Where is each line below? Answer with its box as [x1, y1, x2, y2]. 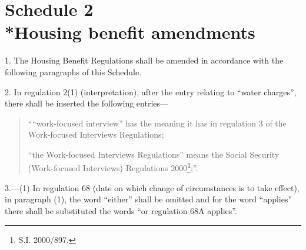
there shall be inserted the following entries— [5, 97, 169, 109]
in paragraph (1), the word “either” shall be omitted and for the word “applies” [5, 193, 292, 205]
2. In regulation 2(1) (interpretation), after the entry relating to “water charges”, [5, 85, 297, 98]
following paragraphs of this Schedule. [5, 65, 142, 78]
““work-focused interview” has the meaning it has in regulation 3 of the [28, 116, 287, 129]
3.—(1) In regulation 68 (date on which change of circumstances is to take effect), [5, 181, 300, 194]
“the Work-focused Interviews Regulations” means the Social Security [28, 148, 280, 160]
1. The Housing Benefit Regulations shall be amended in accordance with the [5, 54, 284, 66]
